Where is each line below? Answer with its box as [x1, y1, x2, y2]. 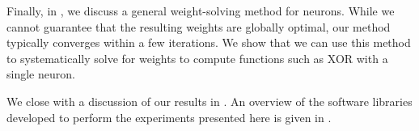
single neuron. [6, 65, 75, 82]
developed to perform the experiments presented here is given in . [6, 108, 332, 125]
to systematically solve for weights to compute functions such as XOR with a [6, 49, 388, 66]
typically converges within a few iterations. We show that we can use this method [6, 34, 411, 51]
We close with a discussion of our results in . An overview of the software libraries [6, 92, 413, 109]
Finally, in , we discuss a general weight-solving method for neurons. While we [6, 2, 395, 19]
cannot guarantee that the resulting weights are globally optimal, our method [6, 18, 391, 35]
